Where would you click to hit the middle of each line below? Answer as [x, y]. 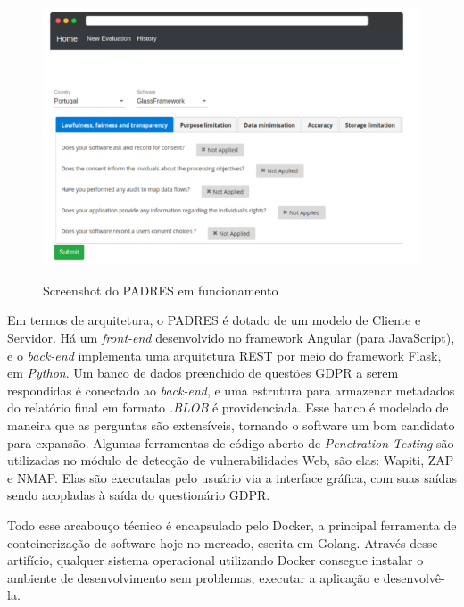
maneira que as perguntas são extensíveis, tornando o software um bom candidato [231, 424]
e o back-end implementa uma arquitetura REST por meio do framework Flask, [224, 355]
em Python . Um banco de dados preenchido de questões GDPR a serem [203, 373]
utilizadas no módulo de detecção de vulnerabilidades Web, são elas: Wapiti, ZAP [231, 460]
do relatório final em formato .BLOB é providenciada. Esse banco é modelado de [228, 407]
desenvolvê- [414, 577]
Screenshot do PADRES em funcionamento [161, 290]
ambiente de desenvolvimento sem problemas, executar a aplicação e [194, 577]
